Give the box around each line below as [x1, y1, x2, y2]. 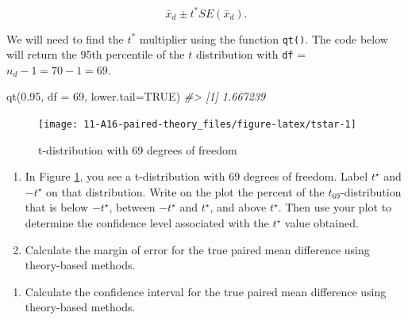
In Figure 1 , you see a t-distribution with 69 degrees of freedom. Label [25, 168, 368, 185]
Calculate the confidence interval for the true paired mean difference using [25, 283, 387, 299]
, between [109, 199, 156, 215]
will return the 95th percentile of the [6, 46, 185, 63]
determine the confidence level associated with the [25, 215, 269, 231]
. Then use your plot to [278, 199, 392, 215]
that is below [25, 199, 89, 215]
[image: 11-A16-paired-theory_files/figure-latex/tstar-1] [38, 119, 356, 130]
